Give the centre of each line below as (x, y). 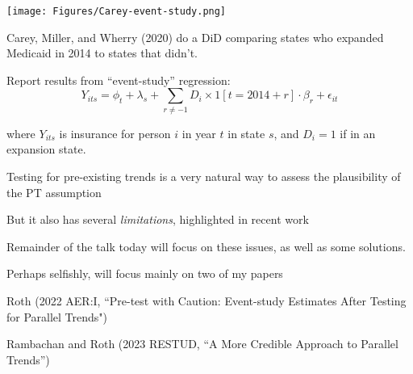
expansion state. (46, 149)
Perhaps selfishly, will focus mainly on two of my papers (145, 273)
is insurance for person (115, 133)
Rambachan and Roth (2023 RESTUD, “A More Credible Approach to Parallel (202, 344)
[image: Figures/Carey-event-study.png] (117, 11)
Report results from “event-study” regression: (119, 80)
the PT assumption (54, 192)
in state (246, 133)
